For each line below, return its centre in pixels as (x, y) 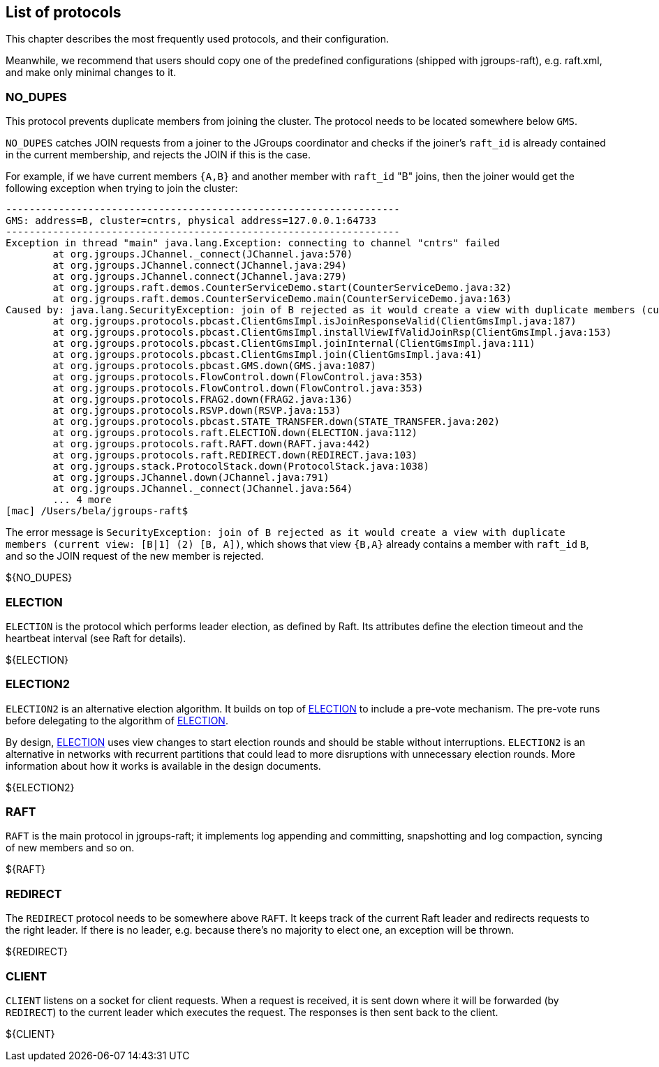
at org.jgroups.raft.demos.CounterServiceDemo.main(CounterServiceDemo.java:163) (282, 299)
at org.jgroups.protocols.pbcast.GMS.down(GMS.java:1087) (215, 366)
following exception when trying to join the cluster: (122, 188)
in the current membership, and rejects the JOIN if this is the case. (158, 155)
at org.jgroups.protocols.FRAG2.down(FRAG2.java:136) (203, 400)
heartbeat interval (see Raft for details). (96, 638)
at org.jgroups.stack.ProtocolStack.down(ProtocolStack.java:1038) (241, 467)
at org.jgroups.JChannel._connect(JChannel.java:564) (203, 489)
